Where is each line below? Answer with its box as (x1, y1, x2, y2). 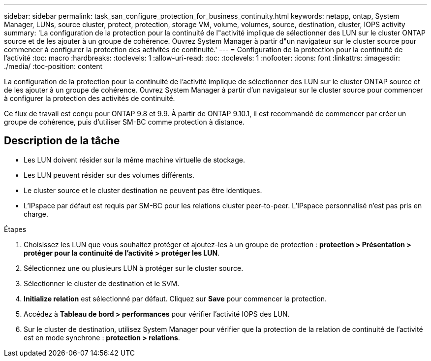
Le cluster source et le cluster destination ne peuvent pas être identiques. (24, 186, 262, 195)
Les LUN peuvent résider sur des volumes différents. (24, 170, 194, 179)
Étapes (4, 225, 27, 233)
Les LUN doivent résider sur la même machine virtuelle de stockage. (24, 155, 245, 164)
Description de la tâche (4, 134, 120, 147)
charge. (24, 209, 48, 218)
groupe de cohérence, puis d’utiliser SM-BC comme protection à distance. (4, 118, 245, 126)
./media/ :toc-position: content (4, 62, 103, 70)
